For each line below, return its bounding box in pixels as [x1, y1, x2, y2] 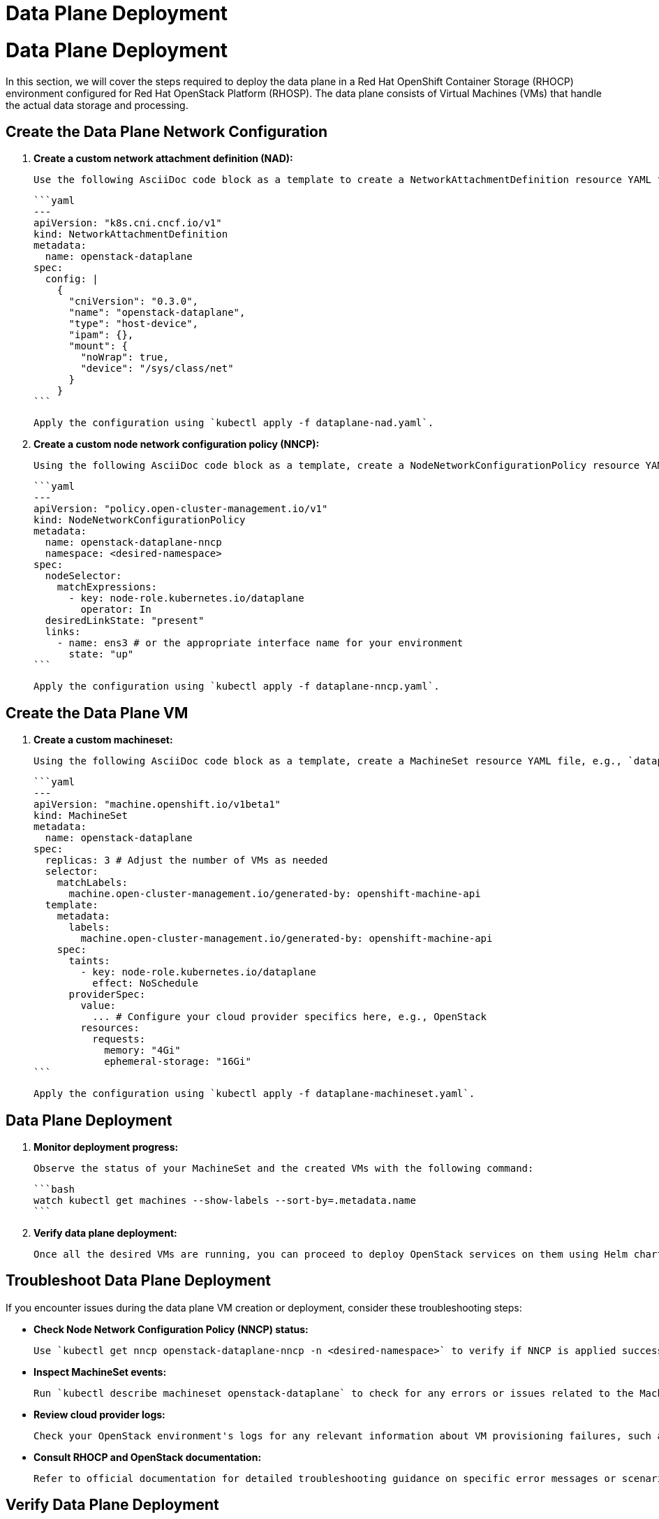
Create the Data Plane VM [6, 704, 188, 722]
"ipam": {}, [68, 329, 134, 341]
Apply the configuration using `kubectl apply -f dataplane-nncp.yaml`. [34, 681, 440, 692]
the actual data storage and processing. [6, 99, 188, 111]
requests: [92, 1033, 146, 1045]
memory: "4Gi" [104, 1045, 181, 1056]
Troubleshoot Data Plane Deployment [6, 1272, 272, 1290]
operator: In [80, 604, 151, 616]
